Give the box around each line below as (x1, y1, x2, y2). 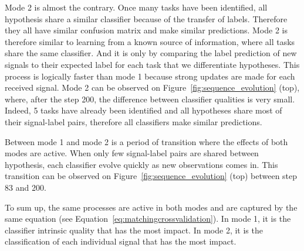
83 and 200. (5, 181, 46, 193)
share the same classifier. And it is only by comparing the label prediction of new (5, 47, 297, 59)
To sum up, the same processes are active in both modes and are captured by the (5, 201, 298, 213)
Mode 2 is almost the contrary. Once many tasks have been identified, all (5, 1, 268, 13)
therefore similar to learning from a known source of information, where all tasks (5, 35, 295, 47)
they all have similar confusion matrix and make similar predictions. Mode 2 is (5, 24, 288, 36)
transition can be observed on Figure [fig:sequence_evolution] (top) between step (5, 170, 298, 182)
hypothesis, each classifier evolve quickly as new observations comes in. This (5, 158, 278, 170)
